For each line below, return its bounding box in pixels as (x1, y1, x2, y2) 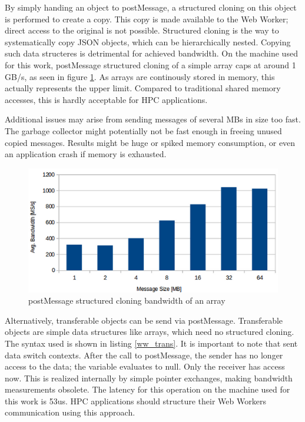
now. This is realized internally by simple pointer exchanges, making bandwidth (5, 371, 293, 384)
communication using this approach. (5, 406, 135, 418)
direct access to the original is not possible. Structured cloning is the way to (5, 24, 279, 36)
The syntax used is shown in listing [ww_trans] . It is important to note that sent (5, 337, 298, 349)
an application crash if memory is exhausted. (5, 148, 167, 160)
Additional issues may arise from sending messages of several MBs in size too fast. (5, 113, 301, 125)
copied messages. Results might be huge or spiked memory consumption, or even (5, 136, 296, 148)
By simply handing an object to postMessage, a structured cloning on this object (5, 1, 297, 13)
